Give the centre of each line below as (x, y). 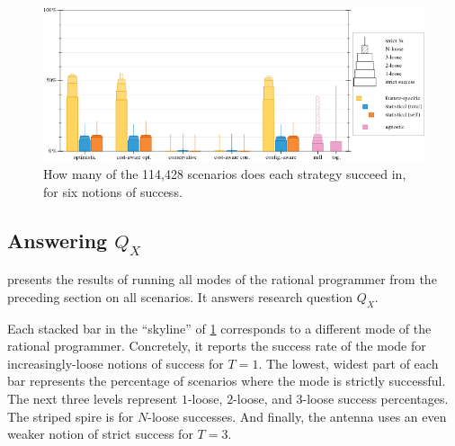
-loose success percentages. (375, 398)
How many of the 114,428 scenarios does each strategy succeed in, (225, 174)
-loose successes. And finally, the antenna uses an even (297, 416)
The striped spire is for (71, 416)
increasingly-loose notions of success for (116, 363)
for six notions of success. (113, 191)
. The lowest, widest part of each (348, 363)
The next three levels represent (93, 398)
